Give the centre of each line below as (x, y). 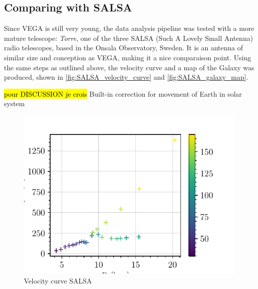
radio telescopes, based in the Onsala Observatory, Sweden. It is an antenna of (124, 48)
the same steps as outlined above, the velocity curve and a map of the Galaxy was (129, 67)
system (14, 103)
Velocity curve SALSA (58, 281)
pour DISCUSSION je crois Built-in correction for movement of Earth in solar (123, 93)
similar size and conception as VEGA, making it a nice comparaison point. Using (128, 57)
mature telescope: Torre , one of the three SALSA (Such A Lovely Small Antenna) (129, 38)
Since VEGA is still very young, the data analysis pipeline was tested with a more (129, 28)
